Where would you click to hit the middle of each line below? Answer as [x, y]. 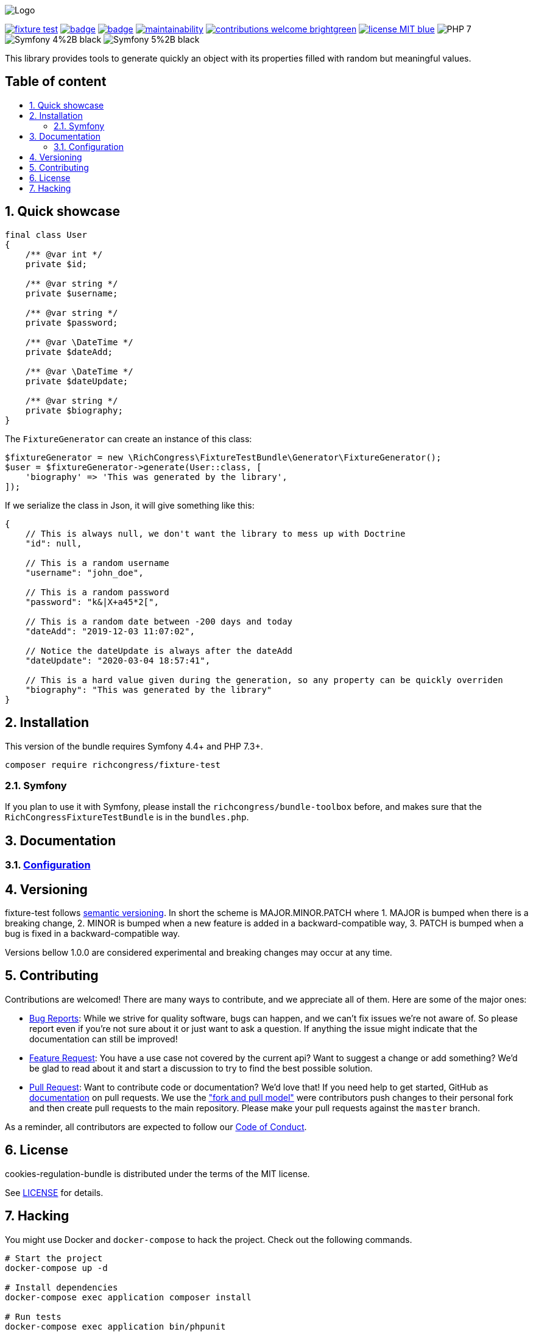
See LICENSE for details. [54, 1192]
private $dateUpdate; [77, 381]
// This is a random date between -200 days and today [159, 621]
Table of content [56, 82]
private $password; [72, 322]
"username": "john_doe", [84, 572]
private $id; [56, 264]
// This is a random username [97, 563]
